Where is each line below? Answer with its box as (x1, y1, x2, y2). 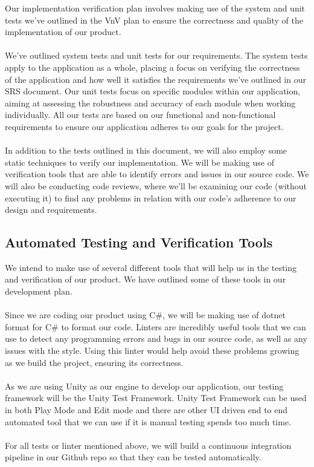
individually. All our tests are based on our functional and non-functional (5, 108, 276, 121)
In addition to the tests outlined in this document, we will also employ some (5, 144, 287, 157)
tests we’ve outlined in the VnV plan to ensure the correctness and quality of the (5, 13, 303, 26)
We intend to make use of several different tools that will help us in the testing (5, 261, 297, 273)
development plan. (5, 285, 72, 298)
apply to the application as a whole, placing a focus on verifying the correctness (5, 60, 300, 73)
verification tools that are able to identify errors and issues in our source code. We (5, 168, 309, 180)
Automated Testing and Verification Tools (5, 233, 273, 252)
